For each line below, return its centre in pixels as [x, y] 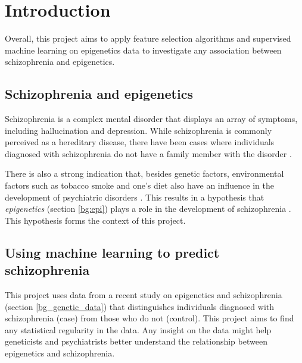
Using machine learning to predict [112, 252]
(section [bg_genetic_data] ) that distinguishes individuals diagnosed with [140, 306]
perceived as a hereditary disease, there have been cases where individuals [140, 142]
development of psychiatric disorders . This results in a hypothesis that [135, 197]
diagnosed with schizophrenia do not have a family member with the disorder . [148, 153]
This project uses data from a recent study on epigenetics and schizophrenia [144, 295]
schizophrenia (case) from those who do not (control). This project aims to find [150, 318]
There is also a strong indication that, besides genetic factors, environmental [144, 173]
